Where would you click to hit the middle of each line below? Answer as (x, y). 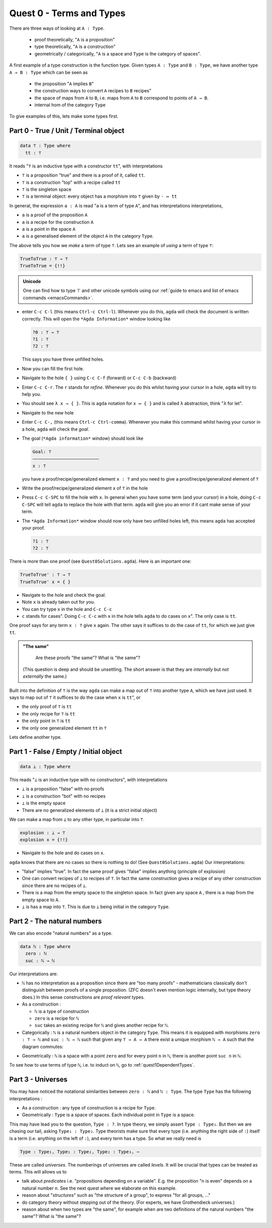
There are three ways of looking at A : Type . (57, 28)
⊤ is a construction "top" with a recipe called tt (71, 182)
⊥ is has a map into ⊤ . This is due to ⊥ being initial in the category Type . (96, 907)
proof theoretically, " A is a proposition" (75, 39)
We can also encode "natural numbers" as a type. (61, 933)
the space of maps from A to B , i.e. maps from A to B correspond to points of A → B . (121, 98)
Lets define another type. (36, 737)
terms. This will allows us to (38, 1172)
